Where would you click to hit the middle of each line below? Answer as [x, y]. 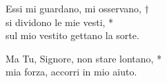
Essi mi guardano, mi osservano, [73, 8]
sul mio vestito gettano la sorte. [72, 35]
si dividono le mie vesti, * [60, 22]
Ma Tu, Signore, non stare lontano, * [84, 58]
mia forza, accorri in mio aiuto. [71, 72]
